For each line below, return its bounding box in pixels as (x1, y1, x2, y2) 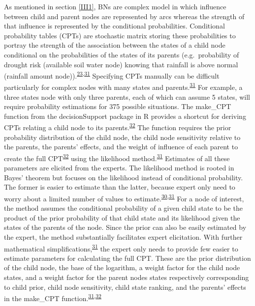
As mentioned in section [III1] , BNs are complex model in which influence (4, 1, 226, 11)
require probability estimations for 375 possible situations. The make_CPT (4, 101, 231, 111)
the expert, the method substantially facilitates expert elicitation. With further (4, 231, 243, 242)
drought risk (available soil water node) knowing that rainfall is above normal (4, 59, 238, 69)
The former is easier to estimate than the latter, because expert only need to (4, 182, 235, 192)
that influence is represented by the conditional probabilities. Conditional (4, 21, 225, 31)
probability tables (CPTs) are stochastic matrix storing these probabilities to (4, 30, 236, 40)
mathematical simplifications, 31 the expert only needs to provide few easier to (4, 242, 238, 253)
